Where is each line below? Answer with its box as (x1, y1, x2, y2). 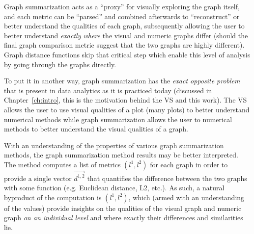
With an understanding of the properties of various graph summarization (4, 140, 224, 150)
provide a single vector (4, 173, 72, 183)
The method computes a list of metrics (4, 159, 121, 169)
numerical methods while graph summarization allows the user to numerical (4, 114, 232, 124)
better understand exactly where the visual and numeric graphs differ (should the (4, 30, 248, 40)
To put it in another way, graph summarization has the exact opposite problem (4, 76, 240, 86)
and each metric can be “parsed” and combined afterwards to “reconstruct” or (4, 11, 240, 21)
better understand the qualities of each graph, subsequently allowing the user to (4, 21, 245, 31)
